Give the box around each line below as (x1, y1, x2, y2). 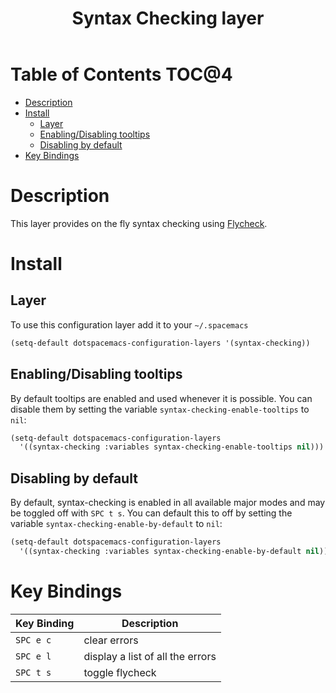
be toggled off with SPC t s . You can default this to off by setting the (10, 507, 293, 519)
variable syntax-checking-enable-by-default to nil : (10, 518, 223, 530)
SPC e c (15, 634, 52, 646)
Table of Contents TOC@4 (10, 63, 233, 86)
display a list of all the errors (83, 649, 217, 663)
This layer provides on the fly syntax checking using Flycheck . (10, 217, 268, 229)
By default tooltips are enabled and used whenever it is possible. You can (10, 392, 313, 404)
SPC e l (15, 650, 52, 662)
